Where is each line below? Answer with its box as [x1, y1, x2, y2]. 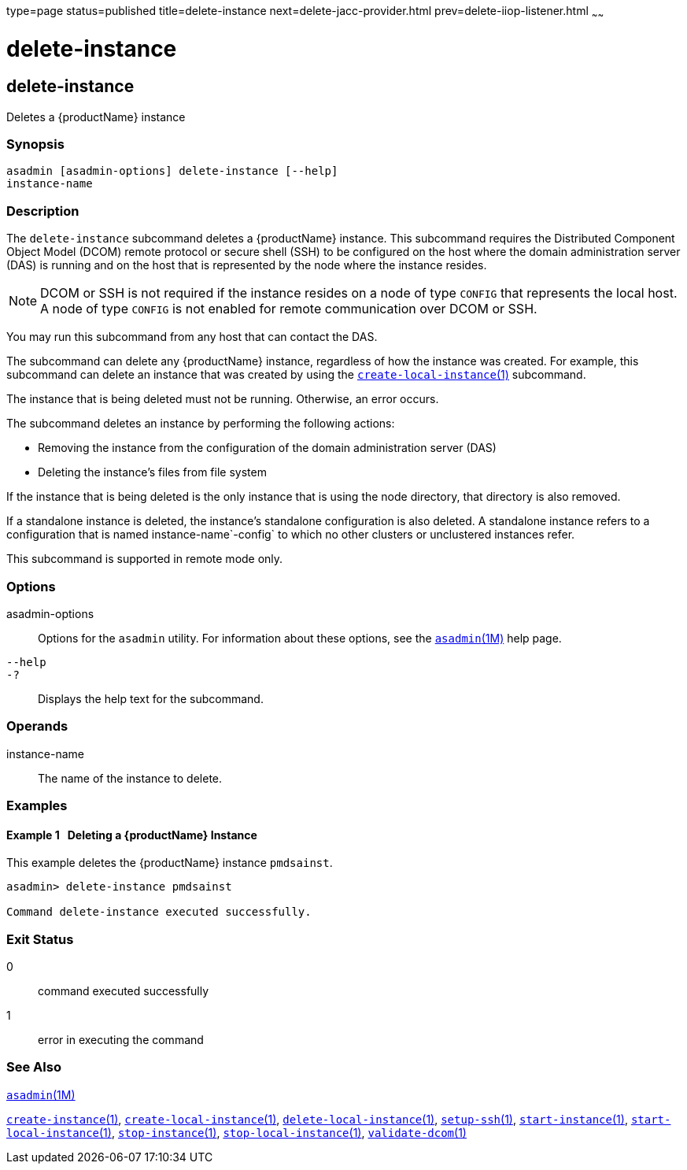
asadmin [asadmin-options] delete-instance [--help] [6, 165, 338, 178]
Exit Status [6, 931, 74, 947]
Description [6, 202, 79, 219]
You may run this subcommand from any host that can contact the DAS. [6, 330, 378, 344]
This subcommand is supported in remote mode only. [6, 552, 283, 566]
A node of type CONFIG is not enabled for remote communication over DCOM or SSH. [40, 301, 537, 317]
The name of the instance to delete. [38, 771, 223, 785]
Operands [6, 718, 68, 735]
